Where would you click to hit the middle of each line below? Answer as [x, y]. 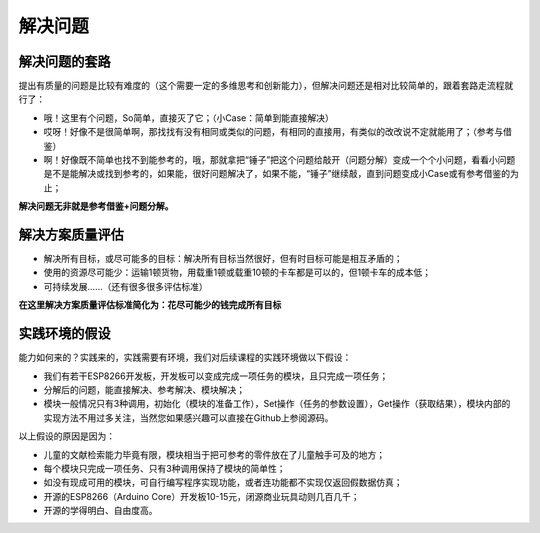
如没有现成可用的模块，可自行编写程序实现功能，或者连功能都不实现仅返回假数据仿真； [223, 482]
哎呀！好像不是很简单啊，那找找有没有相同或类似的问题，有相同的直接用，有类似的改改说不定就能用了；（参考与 [273, 132]
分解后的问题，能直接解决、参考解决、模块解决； [144, 389]
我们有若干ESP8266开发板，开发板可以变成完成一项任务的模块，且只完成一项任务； [216, 376]
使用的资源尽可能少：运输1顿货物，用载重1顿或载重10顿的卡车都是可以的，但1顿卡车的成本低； [237, 272]
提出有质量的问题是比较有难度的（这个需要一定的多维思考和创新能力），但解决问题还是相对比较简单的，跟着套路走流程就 [266, 86]
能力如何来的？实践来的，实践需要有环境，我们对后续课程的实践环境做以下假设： [185, 357]
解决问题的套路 [64, 61]
